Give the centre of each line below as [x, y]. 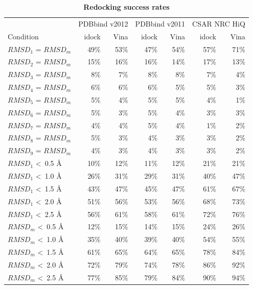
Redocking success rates [126, 7]
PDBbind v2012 [103, 23]
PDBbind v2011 [160, 23]
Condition [23, 36]
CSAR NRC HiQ [219, 23]
